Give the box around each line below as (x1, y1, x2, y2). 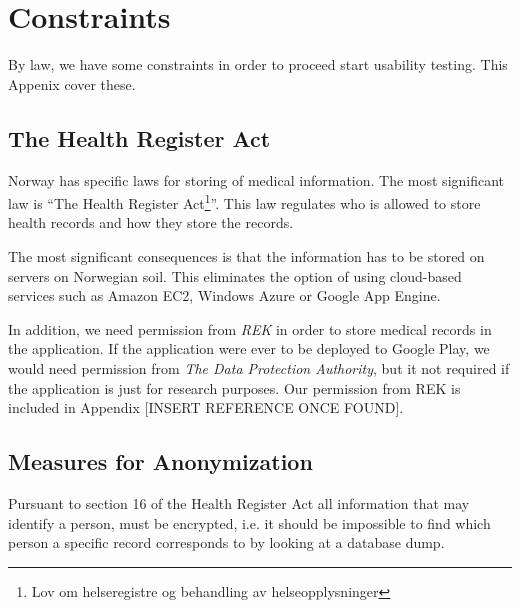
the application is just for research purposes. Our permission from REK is (8, 377, 461, 398)
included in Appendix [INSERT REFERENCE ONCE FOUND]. (8, 397, 404, 418)
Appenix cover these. (8, 73, 136, 94)
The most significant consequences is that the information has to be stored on (8, 245, 485, 266)
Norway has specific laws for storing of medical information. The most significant (8, 169, 505, 190)
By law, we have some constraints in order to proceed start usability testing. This (8, 54, 508, 75)
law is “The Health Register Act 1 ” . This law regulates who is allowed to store (8, 190, 481, 213)
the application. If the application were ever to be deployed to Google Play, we (8, 338, 490, 359)
